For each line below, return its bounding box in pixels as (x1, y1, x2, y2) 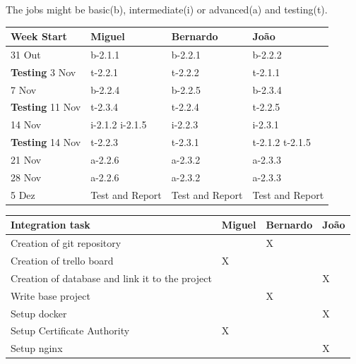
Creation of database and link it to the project (11, 270, 212, 285)
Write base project (11, 288, 90, 303)
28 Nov (11, 169, 42, 184)
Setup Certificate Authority (11, 323, 130, 338)
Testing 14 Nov (11, 135, 81, 150)
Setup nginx (11, 341, 63, 356)
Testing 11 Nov (11, 99, 81, 114)
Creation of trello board (11, 253, 114, 267)
